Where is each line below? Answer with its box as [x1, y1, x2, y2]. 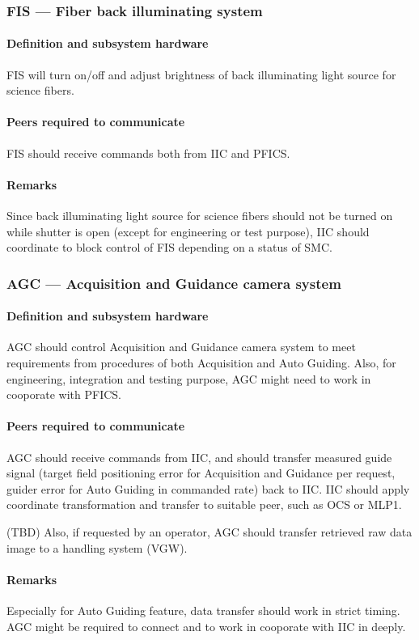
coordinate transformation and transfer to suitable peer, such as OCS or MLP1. [6, 496, 402, 513]
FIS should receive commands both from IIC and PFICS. [6, 144, 290, 161]
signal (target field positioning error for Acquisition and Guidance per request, [6, 464, 396, 481]
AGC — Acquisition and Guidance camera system [6, 273, 341, 293]
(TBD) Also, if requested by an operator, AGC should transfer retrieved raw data [6, 523, 413, 540]
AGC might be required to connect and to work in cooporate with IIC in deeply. [6, 617, 406, 634]
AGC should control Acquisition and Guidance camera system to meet [6, 338, 356, 355]
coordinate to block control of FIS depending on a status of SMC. [6, 239, 332, 256]
